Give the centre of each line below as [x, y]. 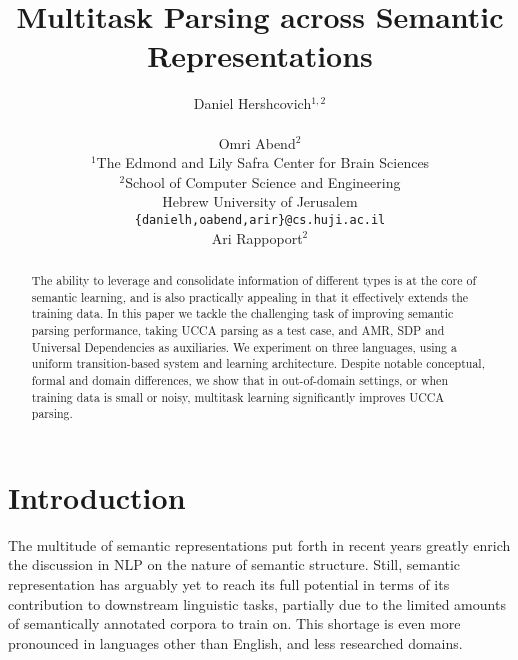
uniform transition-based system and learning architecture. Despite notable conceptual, [258, 363]
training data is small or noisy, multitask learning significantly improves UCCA [238, 396]
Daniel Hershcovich [252, 103]
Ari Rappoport [257, 237]
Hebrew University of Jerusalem [260, 201]
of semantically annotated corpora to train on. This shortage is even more [234, 623]
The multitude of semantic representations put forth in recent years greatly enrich [259, 544]
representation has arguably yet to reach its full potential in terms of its [229, 583]
